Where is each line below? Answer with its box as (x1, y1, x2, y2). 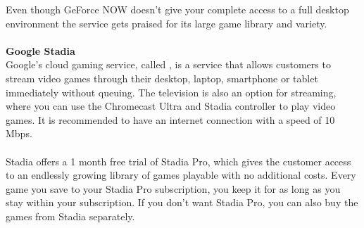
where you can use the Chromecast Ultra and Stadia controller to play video (6, 99, 336, 113)
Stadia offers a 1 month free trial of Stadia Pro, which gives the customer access (6, 153, 351, 168)
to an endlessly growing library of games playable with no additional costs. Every (6, 167, 356, 182)
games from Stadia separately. (6, 208, 135, 223)
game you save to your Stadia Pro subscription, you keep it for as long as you (6, 181, 341, 196)
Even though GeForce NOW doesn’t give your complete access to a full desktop (6, 2, 349, 16)
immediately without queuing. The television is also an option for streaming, (6, 84, 337, 99)
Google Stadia (6, 43, 75, 58)
